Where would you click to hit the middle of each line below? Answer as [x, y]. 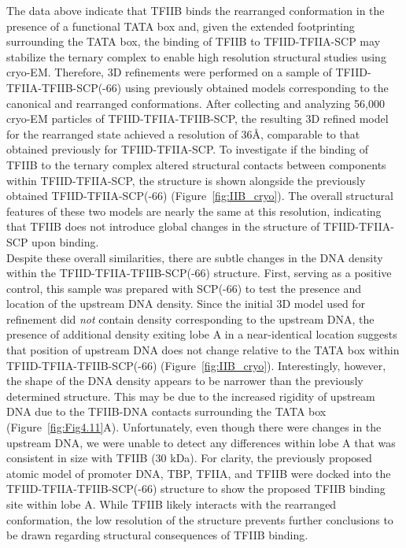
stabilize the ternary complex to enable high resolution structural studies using [196, 56]
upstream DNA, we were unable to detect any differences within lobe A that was [201, 442]
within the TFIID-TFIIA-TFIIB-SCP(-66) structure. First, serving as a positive [199, 273]
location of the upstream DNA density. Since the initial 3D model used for [186, 304]
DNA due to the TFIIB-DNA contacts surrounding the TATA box [166, 411]
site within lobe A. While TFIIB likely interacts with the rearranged [172, 504]
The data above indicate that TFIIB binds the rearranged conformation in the [196, 10]
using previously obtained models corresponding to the [257, 87]
